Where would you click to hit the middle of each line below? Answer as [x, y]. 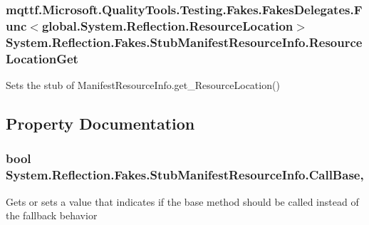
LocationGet [42, 58]
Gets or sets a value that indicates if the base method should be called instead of [182, 201]
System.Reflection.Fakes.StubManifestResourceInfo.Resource [184, 42]
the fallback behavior [52, 215]
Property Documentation [100, 123]
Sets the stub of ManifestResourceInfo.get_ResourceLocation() [143, 84]
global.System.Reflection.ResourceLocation [167, 25]
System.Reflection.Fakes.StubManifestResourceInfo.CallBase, [185, 175]
